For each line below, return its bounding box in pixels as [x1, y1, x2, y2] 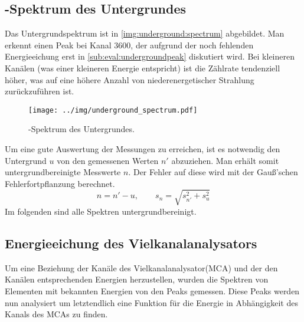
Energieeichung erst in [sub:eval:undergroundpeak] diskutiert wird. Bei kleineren [5, 50, 295, 63]
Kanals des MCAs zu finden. [5, 308, 108, 320]
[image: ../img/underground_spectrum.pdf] [28, 106, 198, 114]
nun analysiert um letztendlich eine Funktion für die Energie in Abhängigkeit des [5, 296, 298, 308]
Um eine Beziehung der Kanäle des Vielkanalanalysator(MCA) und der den [5, 261, 278, 274]
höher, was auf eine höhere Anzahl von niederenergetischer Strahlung [5, 73, 254, 86]
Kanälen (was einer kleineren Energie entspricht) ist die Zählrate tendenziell [5, 61, 280, 74]
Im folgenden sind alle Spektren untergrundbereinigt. [5, 205, 197, 217]
